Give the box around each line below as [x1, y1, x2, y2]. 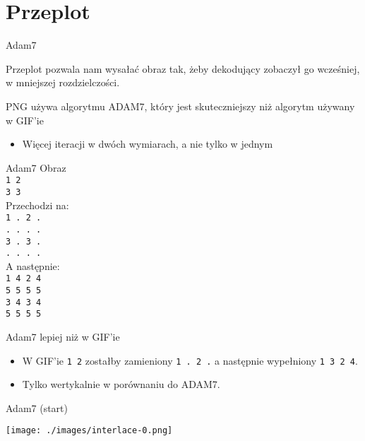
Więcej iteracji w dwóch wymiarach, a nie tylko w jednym [22, 136, 273, 151]
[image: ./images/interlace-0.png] [6, 425, 173, 436]
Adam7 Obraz [6, 160, 66, 175]
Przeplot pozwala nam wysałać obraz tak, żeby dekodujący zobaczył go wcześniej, [6, 61, 360, 76]
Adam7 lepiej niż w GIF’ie [6, 329, 120, 344]
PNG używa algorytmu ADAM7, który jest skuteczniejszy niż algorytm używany [6, 98, 355, 113]
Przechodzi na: [6, 197, 69, 212]
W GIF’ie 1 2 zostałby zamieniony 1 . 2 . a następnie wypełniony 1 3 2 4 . [22, 353, 358, 367]
